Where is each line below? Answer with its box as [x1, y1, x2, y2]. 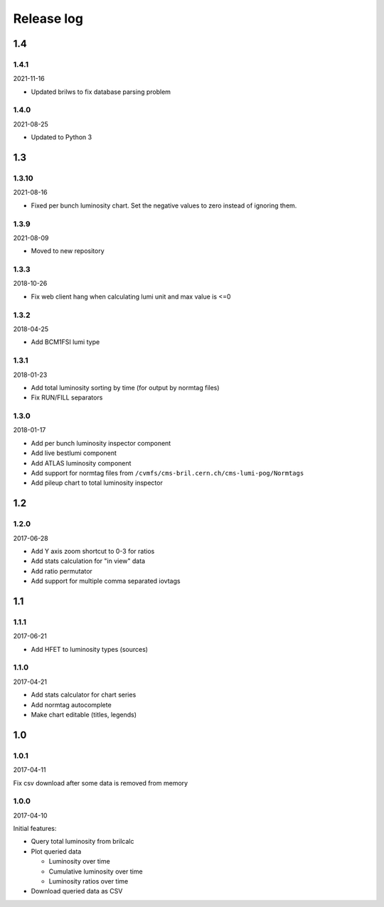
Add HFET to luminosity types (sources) [31, 645, 149, 653]
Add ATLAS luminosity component [31, 458, 132, 467]
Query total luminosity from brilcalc [31, 837, 134, 846]
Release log [13, 11, 83, 26]
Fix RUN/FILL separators [31, 393, 103, 402]
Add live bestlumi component [31, 449, 117, 458]
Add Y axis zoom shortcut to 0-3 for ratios [31, 547, 155, 555]
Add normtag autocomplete [31, 700, 112, 709]
